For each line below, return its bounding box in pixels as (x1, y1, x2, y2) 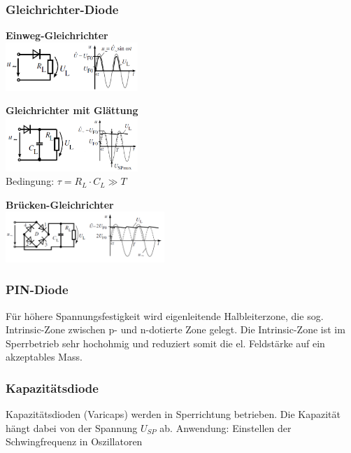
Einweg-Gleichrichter (6, 28, 108, 43)
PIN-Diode (6, 281, 69, 298)
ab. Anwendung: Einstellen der (159, 420, 292, 435)
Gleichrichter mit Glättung (6, 103, 138, 118)
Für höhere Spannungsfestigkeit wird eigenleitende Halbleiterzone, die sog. (6, 308, 324, 323)
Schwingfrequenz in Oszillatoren (6, 434, 143, 449)
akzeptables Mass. (6, 349, 83, 364)
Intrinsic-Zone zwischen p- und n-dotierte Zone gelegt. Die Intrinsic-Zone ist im (6, 322, 345, 337)
